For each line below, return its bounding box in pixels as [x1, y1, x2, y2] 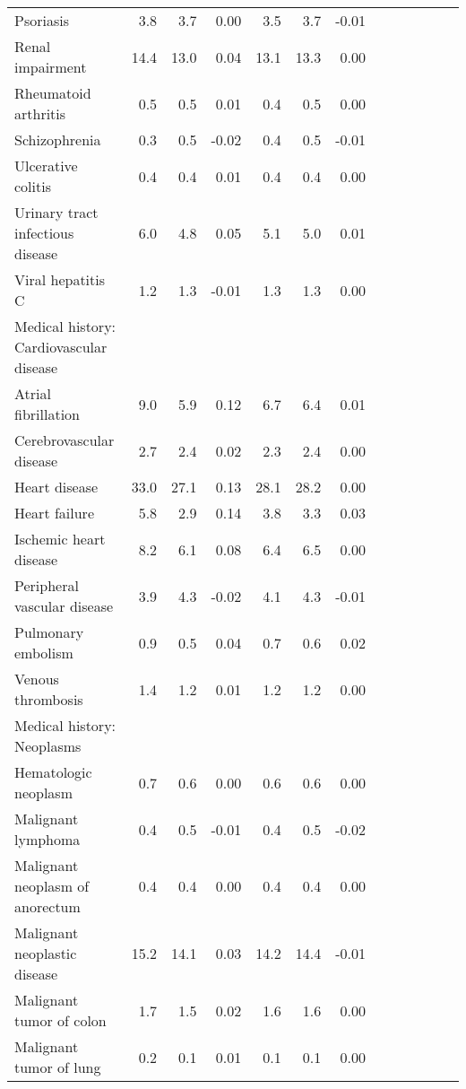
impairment [14, 57, 87, 77]
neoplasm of [14, 876, 90, 896]
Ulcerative [14, 155, 78, 176]
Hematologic [14, 762, 92, 782]
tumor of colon [14, 1010, 107, 1031]
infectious [14, 222, 74, 243]
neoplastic [14, 943, 77, 963]
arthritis [14, 103, 66, 124]
